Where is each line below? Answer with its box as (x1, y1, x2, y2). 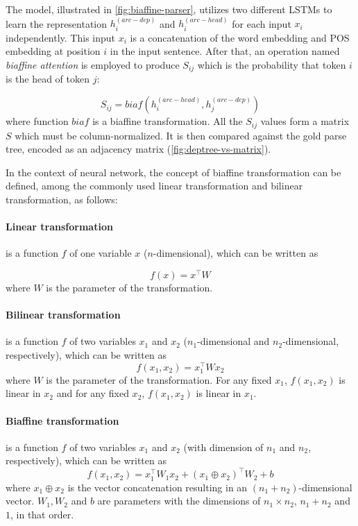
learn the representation (6, 16, 108, 31)
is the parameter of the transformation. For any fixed (46, 372, 272, 387)
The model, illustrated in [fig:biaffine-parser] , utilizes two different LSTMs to (6, 2, 332, 16)
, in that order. (10, 507, 74, 521)
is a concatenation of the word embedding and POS (130, 30, 350, 44)
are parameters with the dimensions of (97, 493, 261, 508)
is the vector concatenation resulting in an (67, 480, 248, 494)
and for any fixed (56, 386, 129, 400)
